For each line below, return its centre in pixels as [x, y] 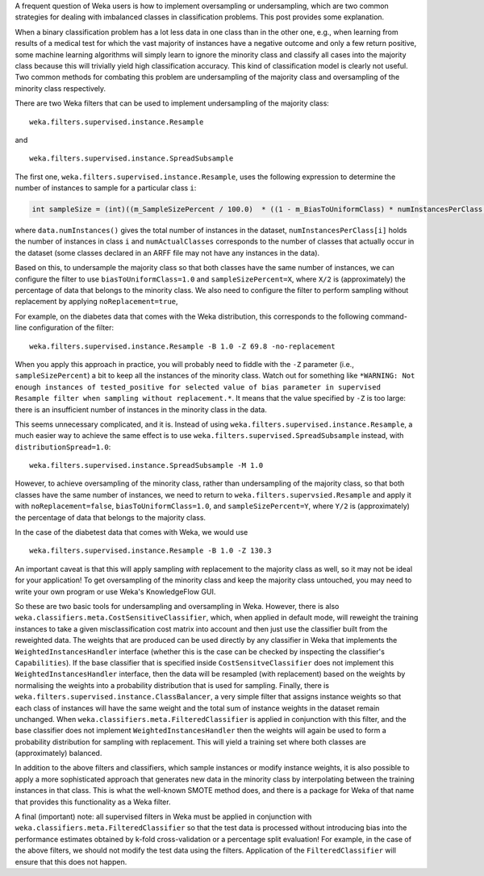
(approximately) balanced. [58, 753]
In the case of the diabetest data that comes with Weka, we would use [131, 532]
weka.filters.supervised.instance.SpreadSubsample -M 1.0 [146, 465]
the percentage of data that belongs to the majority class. [110, 517]
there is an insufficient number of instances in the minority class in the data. [141, 409]
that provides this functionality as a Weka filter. [93, 802]
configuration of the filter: [71, 327]
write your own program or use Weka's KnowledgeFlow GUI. [115, 591]
